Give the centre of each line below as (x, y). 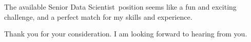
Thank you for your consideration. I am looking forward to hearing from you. (126, 34)
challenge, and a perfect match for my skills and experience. (98, 16)
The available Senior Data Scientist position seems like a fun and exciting (120, 7)
